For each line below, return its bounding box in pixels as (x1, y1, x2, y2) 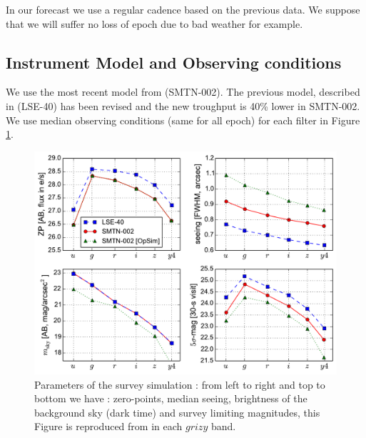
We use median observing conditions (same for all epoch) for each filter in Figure (6, 112, 360, 127)
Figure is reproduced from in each (34, 419, 183, 434)
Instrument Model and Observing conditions (6, 51, 342, 73)
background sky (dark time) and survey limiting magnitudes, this (34, 404, 320, 419)
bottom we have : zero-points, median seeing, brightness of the (34, 391, 307, 406)
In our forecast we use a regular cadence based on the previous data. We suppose (6, 2, 360, 16)
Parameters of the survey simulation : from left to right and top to (34, 377, 325, 392)
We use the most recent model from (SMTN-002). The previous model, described (6, 84, 360, 99)
